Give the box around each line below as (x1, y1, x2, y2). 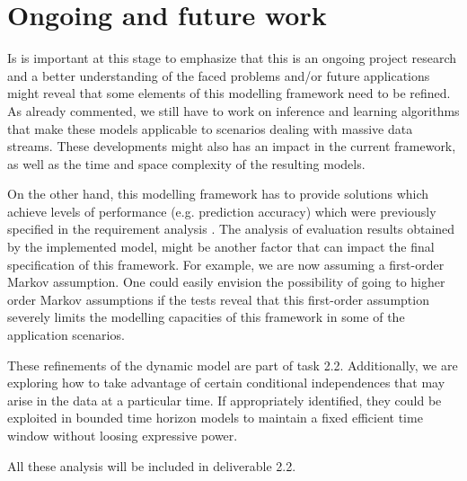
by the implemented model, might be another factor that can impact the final (7, 237, 435, 256)
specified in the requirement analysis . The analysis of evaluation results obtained (7, 219, 455, 238)
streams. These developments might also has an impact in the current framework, (7, 137, 456, 156)
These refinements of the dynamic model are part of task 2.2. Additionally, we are (7, 355, 458, 374)
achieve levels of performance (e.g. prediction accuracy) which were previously (7, 201, 436, 220)
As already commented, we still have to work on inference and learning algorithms (7, 101, 460, 120)
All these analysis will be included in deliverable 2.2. (7, 456, 296, 475)
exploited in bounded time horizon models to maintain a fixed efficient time (7, 408, 423, 427)
